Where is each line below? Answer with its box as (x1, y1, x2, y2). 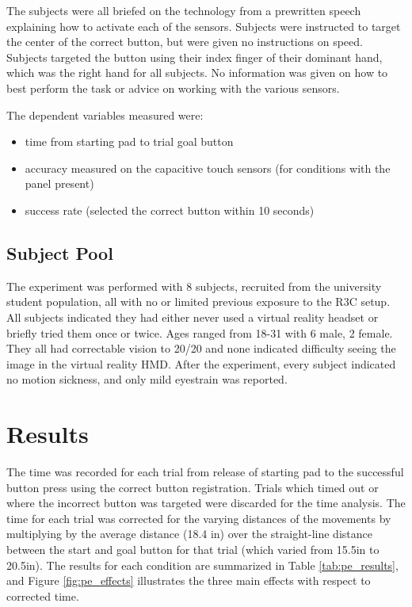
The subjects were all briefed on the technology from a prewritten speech (6, 2, 361, 18)
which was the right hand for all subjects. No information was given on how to (6, 64, 388, 81)
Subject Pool (6, 240, 113, 265)
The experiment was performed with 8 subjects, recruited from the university (6, 277, 382, 294)
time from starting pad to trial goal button (25, 133, 234, 150)
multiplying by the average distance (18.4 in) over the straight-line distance (6, 525, 372, 542)
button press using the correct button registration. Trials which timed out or (6, 479, 379, 495)
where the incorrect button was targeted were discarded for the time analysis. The (6, 494, 406, 511)
